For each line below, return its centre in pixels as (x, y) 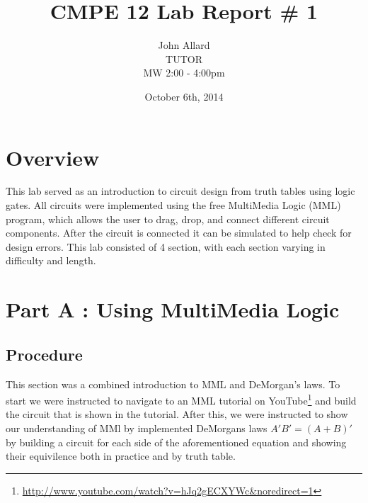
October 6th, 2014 (184, 96)
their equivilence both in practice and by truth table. (121, 456)
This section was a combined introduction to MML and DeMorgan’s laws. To (173, 384)
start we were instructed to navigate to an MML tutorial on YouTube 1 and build (181, 399)
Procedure (44, 354)
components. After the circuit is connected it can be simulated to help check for (179, 233)
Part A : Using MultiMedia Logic (173, 309)
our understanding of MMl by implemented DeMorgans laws (137, 428)
